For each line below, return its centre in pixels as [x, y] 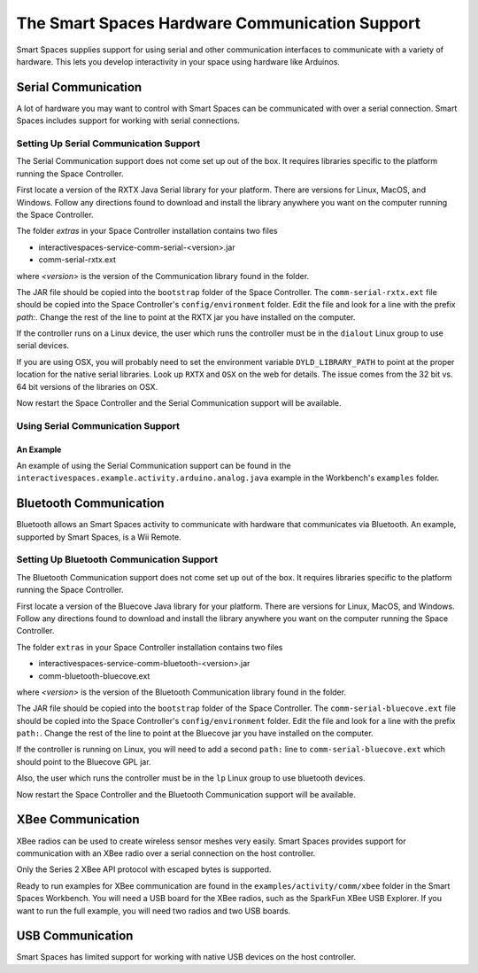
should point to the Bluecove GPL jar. [84, 761]
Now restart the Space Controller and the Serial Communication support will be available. [179, 403]
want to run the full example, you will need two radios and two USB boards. [154, 911]
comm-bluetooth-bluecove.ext [94, 676]
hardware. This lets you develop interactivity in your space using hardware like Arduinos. [178, 61]
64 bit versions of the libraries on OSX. [87, 386]
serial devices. [43, 346]
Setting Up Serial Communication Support [108, 144]
